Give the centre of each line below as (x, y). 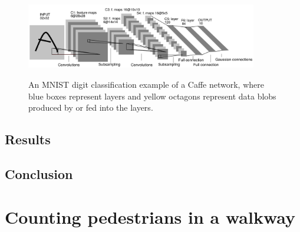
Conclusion (39, 173)
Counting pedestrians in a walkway (150, 217)
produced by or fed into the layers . (91, 107)
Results (28, 139)
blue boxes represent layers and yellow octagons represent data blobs (152, 96)
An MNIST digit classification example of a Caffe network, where (146, 84)
